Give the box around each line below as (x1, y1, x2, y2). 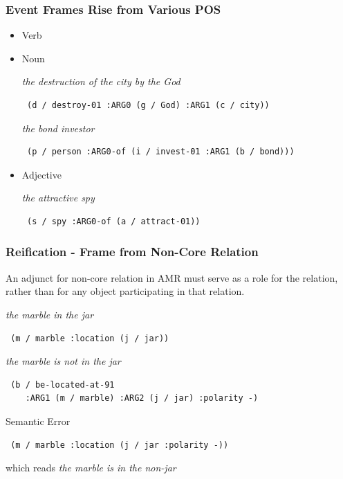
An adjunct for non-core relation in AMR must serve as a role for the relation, (6, 270, 338, 284)
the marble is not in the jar (6, 354, 121, 368)
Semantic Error (6, 413, 71, 428)
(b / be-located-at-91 (10, 379, 115, 390)
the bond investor (21, 120, 95, 135)
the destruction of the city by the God (21, 74, 180, 89)
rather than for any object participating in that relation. (6, 284, 245, 298)
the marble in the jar (6, 307, 94, 321)
